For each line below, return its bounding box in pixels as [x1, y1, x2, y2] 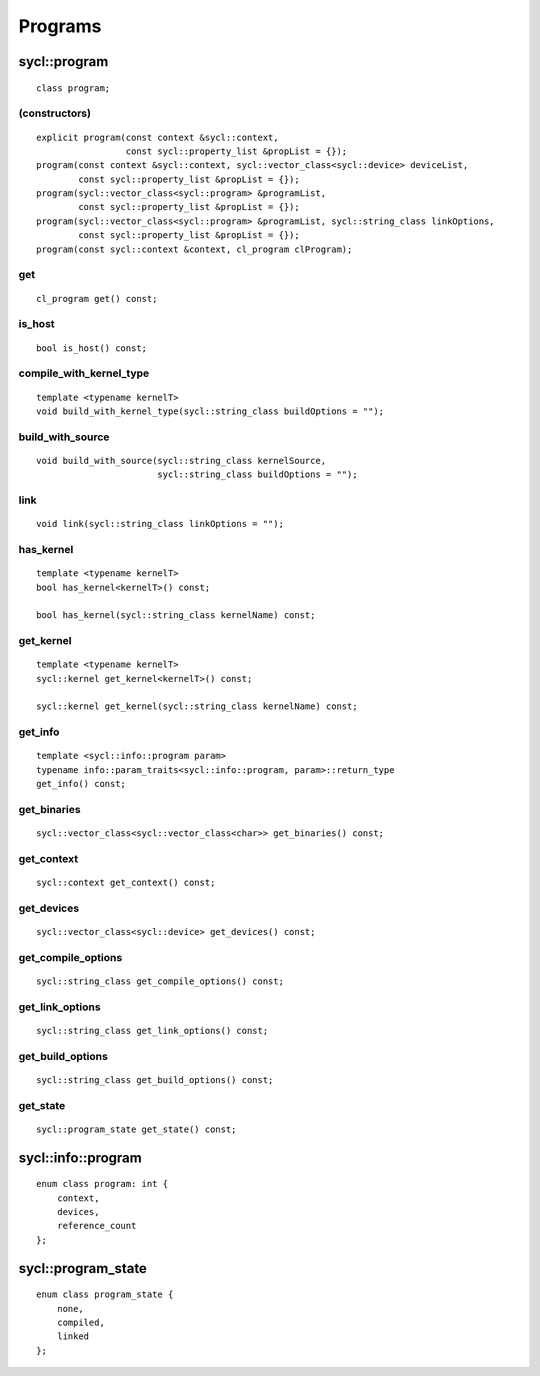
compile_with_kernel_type [18, 366, 150, 380]
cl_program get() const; [36, 293, 158, 304]
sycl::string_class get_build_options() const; [36, 1074, 274, 1085]
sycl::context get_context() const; [36, 877, 216, 889]
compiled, [56, 1317, 105, 1328]
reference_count [56, 1220, 137, 1232]
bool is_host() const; [36, 342, 148, 354]
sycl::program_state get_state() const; [36, 1123, 237, 1135]
